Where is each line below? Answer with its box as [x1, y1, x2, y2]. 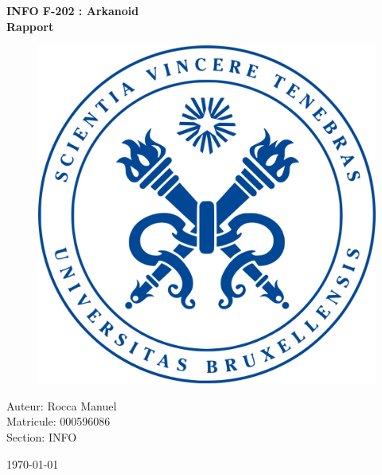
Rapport [6, 18, 54, 34]
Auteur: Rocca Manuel [6, 397, 117, 414]
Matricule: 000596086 [6, 413, 111, 430]
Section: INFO [6, 428, 77, 445]
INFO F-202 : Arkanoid [6, 2, 139, 18]
